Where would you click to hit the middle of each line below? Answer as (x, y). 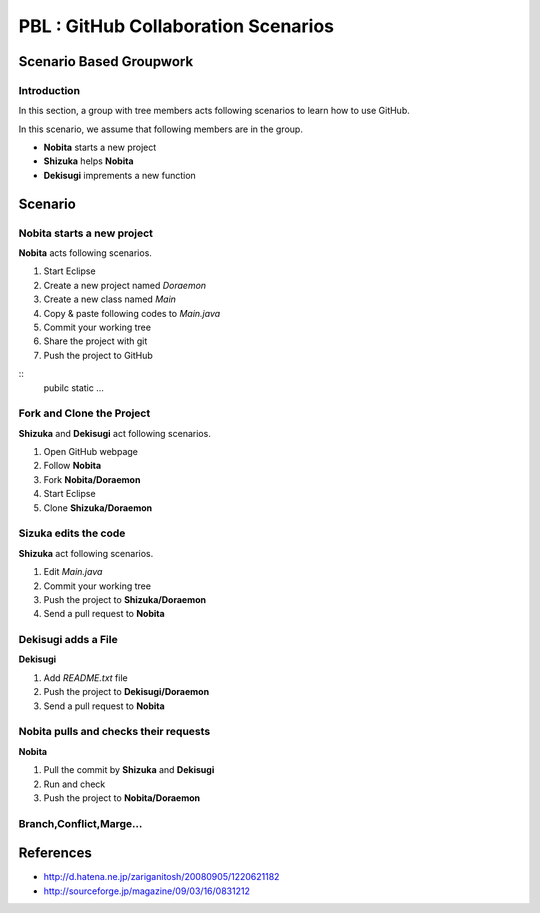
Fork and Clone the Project (84, 413)
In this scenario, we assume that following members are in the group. (161, 129)
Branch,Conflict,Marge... (80, 823)
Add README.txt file (86, 677)
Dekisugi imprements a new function (120, 175)
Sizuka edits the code (72, 533)
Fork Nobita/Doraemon (92, 479)
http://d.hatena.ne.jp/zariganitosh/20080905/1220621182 (161, 877)
